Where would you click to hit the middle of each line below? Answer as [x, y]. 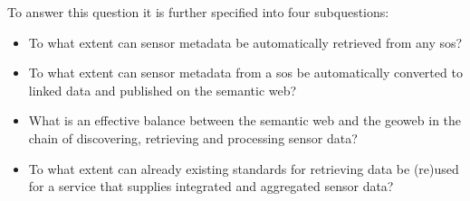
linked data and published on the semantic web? [163, 90]
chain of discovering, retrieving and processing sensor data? [193, 137]
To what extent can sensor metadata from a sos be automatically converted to [245, 73]
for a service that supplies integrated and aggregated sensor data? [211, 186]
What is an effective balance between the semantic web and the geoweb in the [245, 120]
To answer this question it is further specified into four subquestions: [198, 12]
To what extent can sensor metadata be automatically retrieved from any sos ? [245, 42]
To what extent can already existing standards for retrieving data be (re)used [244, 168]
